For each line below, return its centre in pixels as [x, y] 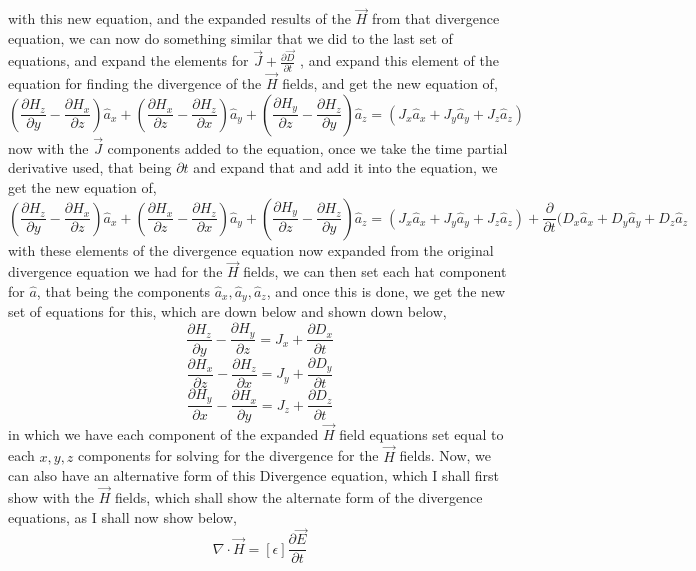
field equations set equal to [421, 433]
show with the [51, 496]
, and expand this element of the [399, 60]
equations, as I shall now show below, [122, 516]
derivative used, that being [90, 167]
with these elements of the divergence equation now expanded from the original [251, 249]
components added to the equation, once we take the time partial [307, 147]
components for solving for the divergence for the [228, 455]
